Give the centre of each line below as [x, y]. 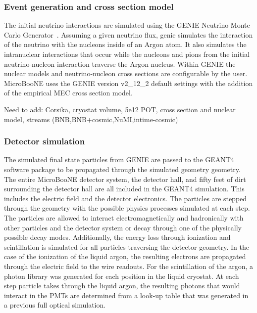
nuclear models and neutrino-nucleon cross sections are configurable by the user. [126, 73]
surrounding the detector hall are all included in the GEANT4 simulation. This [124, 189]
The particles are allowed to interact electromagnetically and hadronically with [124, 217]
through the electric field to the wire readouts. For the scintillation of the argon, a [129, 266]
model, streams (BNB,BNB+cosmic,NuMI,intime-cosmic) [91, 119]
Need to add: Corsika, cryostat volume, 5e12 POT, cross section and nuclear [120, 109]
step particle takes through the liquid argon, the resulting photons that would [122, 286]
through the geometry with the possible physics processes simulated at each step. [127, 208]
